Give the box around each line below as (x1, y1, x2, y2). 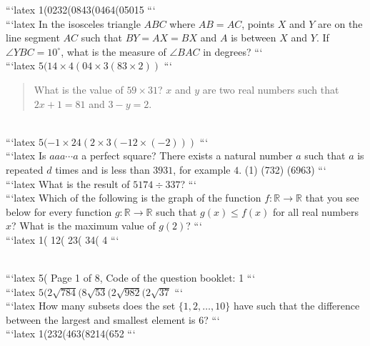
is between (231, 30, 276, 45)
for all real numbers (272, 204, 359, 219)
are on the (318, 16, 363, 31)
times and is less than (55, 162, 150, 177)
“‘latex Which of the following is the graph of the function (6, 190, 261, 205)
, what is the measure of (61, 44, 166, 59)
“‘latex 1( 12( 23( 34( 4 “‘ (6, 232, 119, 247)
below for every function (6, 204, 112, 219)
